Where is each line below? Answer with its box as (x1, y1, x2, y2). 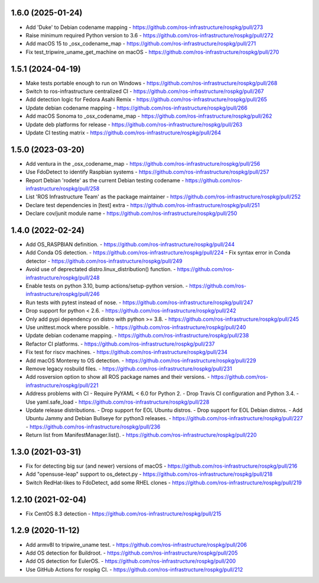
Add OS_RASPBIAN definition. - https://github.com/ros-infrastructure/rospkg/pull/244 (25, 241, 235, 248)
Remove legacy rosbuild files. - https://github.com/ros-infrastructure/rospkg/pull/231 (25, 365, 233, 372)
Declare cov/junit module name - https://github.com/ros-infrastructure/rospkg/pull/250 (25, 210, 237, 217)
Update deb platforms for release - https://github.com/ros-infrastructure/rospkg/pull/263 (25, 121, 243, 128)
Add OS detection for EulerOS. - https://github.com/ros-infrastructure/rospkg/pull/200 (25, 558, 236, 565)
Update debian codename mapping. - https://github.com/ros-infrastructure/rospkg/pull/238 (25, 332, 249, 339)
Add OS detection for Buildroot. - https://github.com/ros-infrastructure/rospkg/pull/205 (25, 549, 238, 556)
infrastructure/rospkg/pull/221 (25, 382, 99, 389)
